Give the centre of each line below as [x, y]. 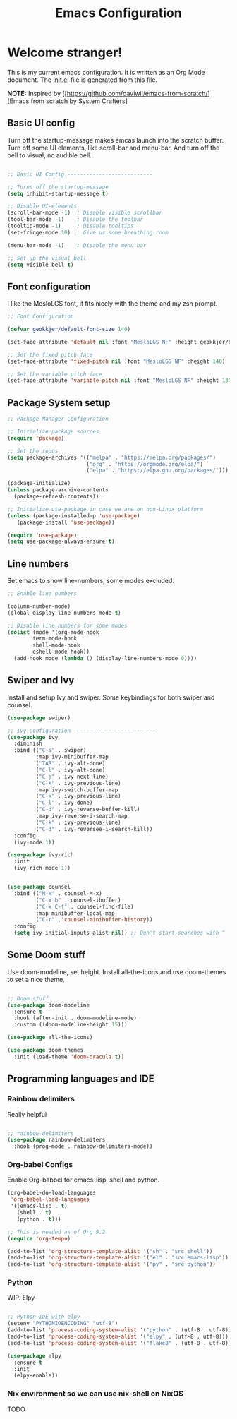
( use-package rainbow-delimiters [56, 1140]
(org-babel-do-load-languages [52, 1193]
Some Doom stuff [47, 955]
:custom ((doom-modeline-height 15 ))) [71, 1025]
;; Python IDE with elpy [44, 1317]
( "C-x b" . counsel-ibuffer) [78, 900]
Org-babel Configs [40, 1165]
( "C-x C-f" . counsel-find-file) [85, 906]
